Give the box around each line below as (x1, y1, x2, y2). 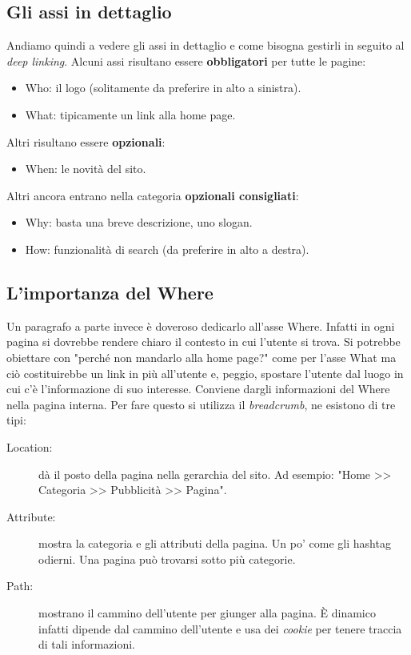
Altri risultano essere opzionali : (6, 133, 166, 150)
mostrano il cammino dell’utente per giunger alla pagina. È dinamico (38, 605, 376, 621)
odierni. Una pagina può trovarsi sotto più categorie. (38, 550, 296, 567)
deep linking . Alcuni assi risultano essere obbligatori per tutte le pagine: (6, 52, 366, 69)
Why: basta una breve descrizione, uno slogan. (25, 214, 253, 231)
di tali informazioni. (38, 636, 136, 653)
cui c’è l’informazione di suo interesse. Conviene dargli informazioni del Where (6, 380, 390, 397)
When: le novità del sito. (25, 160, 146, 177)
